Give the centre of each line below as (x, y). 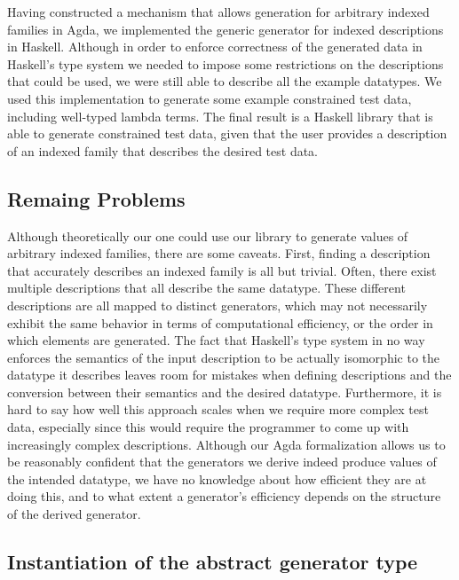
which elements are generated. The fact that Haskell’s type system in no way (216, 340)
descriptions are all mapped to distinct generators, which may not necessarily (218, 305)
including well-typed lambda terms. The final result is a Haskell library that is (220, 116)
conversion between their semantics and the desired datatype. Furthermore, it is (225, 392)
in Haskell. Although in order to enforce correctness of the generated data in (215, 47)
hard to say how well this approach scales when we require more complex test (218, 409)
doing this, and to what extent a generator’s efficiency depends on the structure (224, 496)
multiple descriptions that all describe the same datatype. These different (206, 288)
